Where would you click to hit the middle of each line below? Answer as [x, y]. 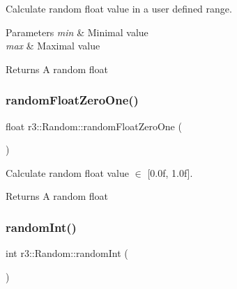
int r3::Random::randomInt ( [67, 253]
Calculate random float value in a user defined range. [119, 8]
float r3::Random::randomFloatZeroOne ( [94, 126]
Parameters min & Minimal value [77, 32]
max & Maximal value [53, 46]
